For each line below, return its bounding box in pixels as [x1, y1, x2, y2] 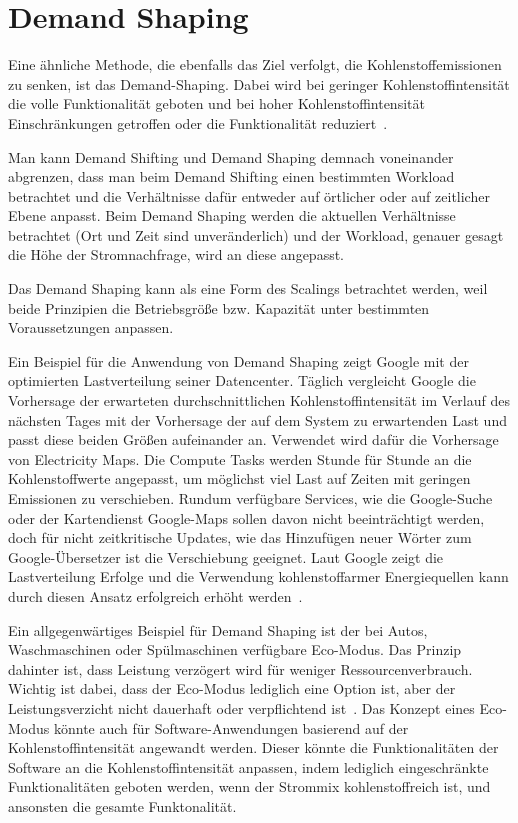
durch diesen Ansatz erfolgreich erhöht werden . [8, 585, 303, 606]
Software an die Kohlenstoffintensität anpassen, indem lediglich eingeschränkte [8, 756, 489, 777]
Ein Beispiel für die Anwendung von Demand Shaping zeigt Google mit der [8, 350, 469, 371]
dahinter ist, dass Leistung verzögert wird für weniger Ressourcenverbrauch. [8, 658, 473, 679]
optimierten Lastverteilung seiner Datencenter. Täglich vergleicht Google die [8, 370, 476, 391]
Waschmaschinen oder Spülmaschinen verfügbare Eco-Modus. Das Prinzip [8, 639, 462, 660]
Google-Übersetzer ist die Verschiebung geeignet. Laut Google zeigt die [8, 546, 444, 567]
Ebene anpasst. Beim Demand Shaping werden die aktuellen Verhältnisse [8, 205, 456, 226]
